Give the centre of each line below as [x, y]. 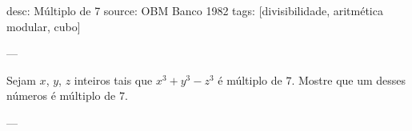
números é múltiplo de [61, 95]
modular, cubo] [44, 26]
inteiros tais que [113, 79]
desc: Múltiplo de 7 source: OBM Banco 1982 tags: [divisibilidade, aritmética [195, 10]
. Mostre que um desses [349, 79]
